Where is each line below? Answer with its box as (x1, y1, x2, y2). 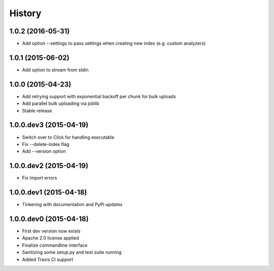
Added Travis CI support (22, 256, 74, 262)
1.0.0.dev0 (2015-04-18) (9, 214, 89, 223)
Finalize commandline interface (22, 242, 88, 248)
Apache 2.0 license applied (22, 235, 79, 241)
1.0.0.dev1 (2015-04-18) (9, 188, 87, 197)
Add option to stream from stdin (22, 66, 89, 73)
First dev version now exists (22, 228, 81, 234)
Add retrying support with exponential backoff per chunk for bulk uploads (22, 93, 176, 99)
